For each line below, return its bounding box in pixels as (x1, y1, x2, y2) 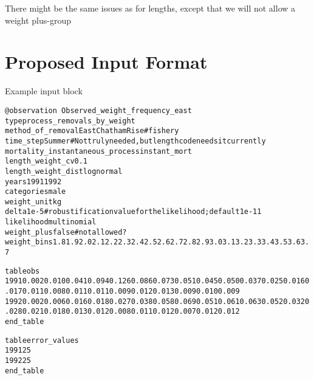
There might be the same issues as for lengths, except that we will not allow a (5, 2, 296, 14)
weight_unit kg (5, 197, 62, 206)
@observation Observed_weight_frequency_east (5, 106, 192, 115)
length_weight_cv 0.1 (5, 157, 88, 166)
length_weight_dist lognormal (5, 167, 123, 176)
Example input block (5, 85, 83, 97)
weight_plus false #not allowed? (5, 227, 127, 237)
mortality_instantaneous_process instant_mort (5, 147, 192, 156)
